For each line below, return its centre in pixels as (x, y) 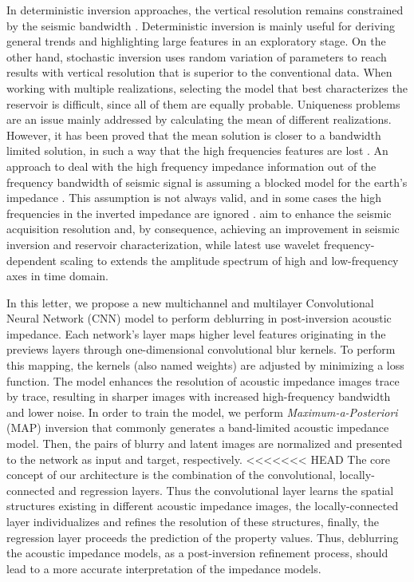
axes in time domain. (58, 276)
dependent (32, 260)
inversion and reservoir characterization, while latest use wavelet (164, 244)
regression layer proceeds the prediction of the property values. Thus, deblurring (203, 537)
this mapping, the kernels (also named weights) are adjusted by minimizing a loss (205, 365)
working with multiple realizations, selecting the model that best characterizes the (207, 87)
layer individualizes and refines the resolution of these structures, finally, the (193, 521)
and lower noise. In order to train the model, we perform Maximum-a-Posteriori (202, 412)
